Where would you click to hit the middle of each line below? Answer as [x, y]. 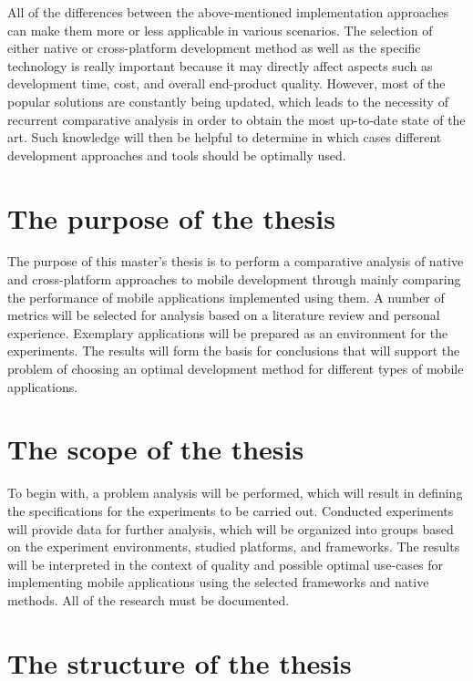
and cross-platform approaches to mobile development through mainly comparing [234, 279]
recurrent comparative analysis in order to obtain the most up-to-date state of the [236, 119]
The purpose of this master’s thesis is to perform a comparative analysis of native [236, 261]
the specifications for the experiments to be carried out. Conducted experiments [231, 510]
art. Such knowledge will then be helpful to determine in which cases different [225, 137]
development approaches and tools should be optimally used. [177, 155]
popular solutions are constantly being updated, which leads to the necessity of [228, 101]
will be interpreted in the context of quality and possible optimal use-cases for [226, 564]
